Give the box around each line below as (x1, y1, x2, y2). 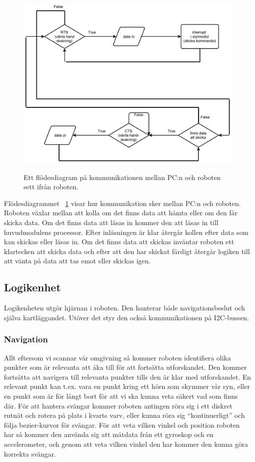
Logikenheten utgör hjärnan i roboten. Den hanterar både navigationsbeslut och (4, 303, 245, 313)
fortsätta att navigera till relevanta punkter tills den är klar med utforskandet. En (4, 371, 251, 382)
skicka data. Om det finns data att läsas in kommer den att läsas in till (4, 217, 219, 227)
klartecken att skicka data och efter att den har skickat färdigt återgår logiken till (4, 246, 250, 256)
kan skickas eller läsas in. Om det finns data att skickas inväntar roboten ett (4, 236, 234, 247)
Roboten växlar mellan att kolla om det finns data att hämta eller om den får (4, 207, 238, 218)
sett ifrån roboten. (24, 181, 79, 192)
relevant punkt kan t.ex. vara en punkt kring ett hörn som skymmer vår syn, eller (4, 381, 250, 391)
